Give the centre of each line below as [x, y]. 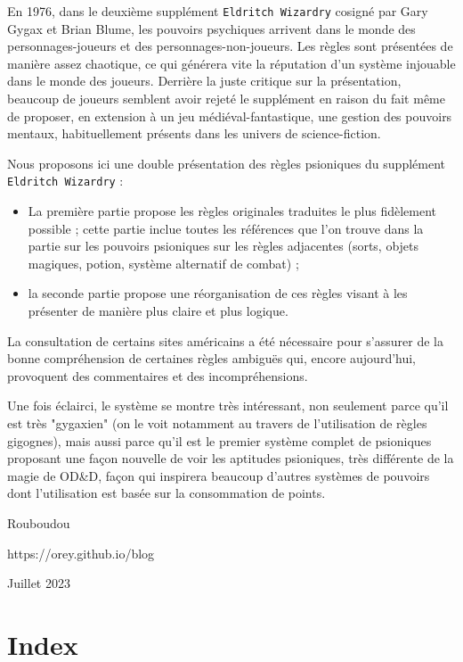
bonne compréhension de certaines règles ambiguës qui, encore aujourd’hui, [212, 358]
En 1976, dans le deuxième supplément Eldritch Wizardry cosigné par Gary [218, 11]
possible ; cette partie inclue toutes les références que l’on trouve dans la [226, 228]
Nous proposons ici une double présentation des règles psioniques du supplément [226, 163]
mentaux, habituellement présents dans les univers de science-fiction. [194, 133]
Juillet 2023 [39, 583]
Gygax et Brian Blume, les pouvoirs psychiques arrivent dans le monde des [211, 28]
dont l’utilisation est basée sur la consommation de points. [167, 493]
